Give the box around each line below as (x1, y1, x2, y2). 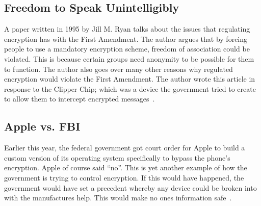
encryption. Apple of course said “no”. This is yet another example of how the (4, 162, 247, 173)
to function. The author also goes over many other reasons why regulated (4, 63, 233, 74)
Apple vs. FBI (4, 118, 81, 134)
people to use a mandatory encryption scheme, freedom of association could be (4, 43, 250, 54)
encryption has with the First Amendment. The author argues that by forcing (4, 33, 248, 44)
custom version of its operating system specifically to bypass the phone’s (4, 152, 230, 163)
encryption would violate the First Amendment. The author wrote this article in (4, 73, 255, 84)
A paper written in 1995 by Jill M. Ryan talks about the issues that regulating (4, 23, 250, 34)
